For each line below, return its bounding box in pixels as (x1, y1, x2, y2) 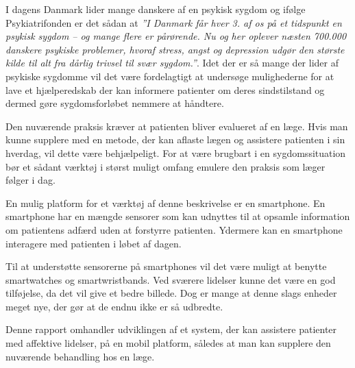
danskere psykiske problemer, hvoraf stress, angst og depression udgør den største (5, 42, 345, 56)
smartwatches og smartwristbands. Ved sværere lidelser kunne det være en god (5, 272, 336, 286)
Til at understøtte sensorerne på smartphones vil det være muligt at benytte (5, 259, 327, 273)
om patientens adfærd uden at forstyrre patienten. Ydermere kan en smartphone (5, 222, 343, 236)
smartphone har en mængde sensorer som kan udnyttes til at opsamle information (5, 209, 350, 223)
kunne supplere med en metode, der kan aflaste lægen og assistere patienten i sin (5, 132, 345, 147)
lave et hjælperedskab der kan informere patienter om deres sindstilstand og (5, 82, 325, 97)
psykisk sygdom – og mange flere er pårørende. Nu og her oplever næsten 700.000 (5, 29, 347, 43)
